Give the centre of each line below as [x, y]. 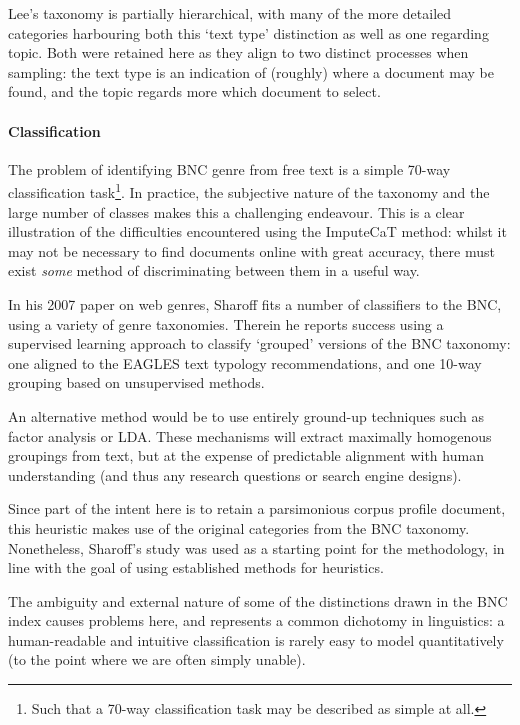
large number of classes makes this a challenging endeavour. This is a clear [236, 211]
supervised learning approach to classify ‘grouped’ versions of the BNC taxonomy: [259, 343]
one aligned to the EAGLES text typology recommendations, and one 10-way [245, 362]
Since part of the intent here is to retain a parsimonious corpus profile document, [257, 508]
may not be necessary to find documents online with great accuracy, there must [251, 250]
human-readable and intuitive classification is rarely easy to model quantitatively [256, 639]
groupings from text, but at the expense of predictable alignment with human [246, 455]
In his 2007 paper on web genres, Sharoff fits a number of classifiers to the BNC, [255, 303]
